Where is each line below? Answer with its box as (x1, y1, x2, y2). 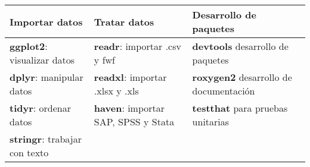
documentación (192, 84, 255, 97)
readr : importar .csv (94, 39, 181, 53)
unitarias (192, 115, 230, 128)
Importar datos (10, 14, 83, 29)
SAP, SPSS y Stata (94, 115, 175, 128)
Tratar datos (94, 14, 154, 29)
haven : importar (94, 101, 165, 115)
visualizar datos (10, 53, 75, 67)
